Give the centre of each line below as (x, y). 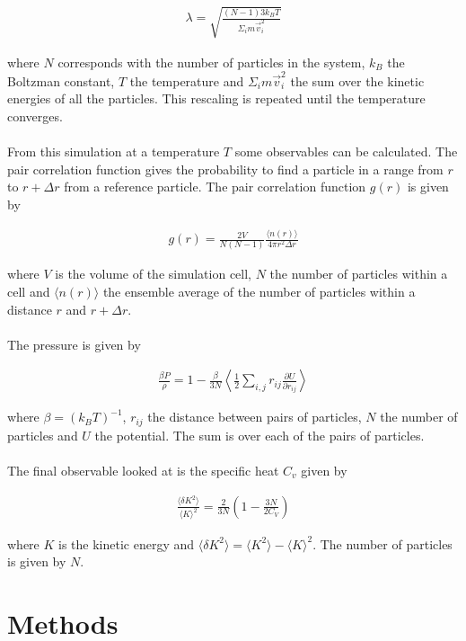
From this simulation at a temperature (114, 151)
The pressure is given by (74, 344)
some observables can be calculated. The (346, 151)
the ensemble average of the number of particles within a (259, 291)
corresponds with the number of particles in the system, (211, 62)
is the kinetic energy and (127, 543)
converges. (35, 116)
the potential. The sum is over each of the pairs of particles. (259, 435)
